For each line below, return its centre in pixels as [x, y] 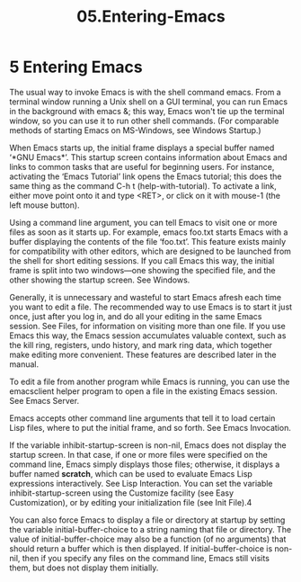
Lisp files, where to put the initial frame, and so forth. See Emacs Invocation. [150, 427]
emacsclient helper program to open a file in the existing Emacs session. [143, 391]
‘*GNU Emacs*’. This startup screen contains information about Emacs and [148, 157]
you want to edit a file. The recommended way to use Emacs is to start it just [151, 307]
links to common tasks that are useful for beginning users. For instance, [142, 166]
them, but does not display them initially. [84, 568]
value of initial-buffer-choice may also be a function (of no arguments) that [148, 539]
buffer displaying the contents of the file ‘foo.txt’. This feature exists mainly [148, 241]
